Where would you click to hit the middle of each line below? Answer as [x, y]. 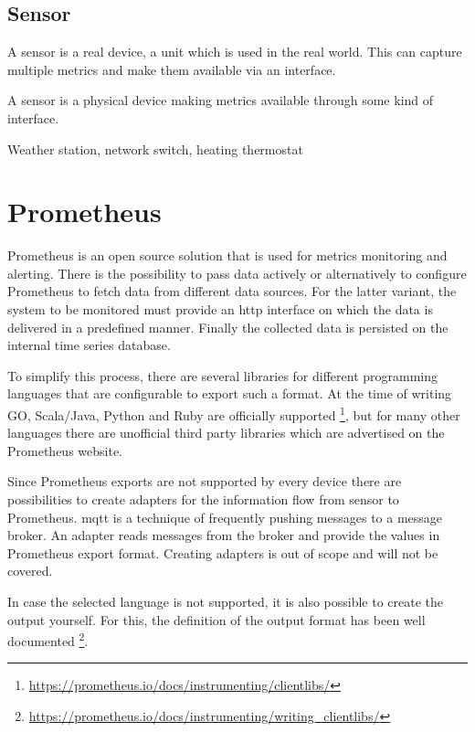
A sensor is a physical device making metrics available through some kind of [221, 100]
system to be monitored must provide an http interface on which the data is [220, 309]
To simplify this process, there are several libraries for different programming [223, 375]
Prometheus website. [65, 450]
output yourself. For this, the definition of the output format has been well [216, 619]
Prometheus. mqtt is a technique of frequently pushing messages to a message [225, 517]
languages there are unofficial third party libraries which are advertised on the [226, 433]
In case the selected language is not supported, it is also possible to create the [226, 602]
